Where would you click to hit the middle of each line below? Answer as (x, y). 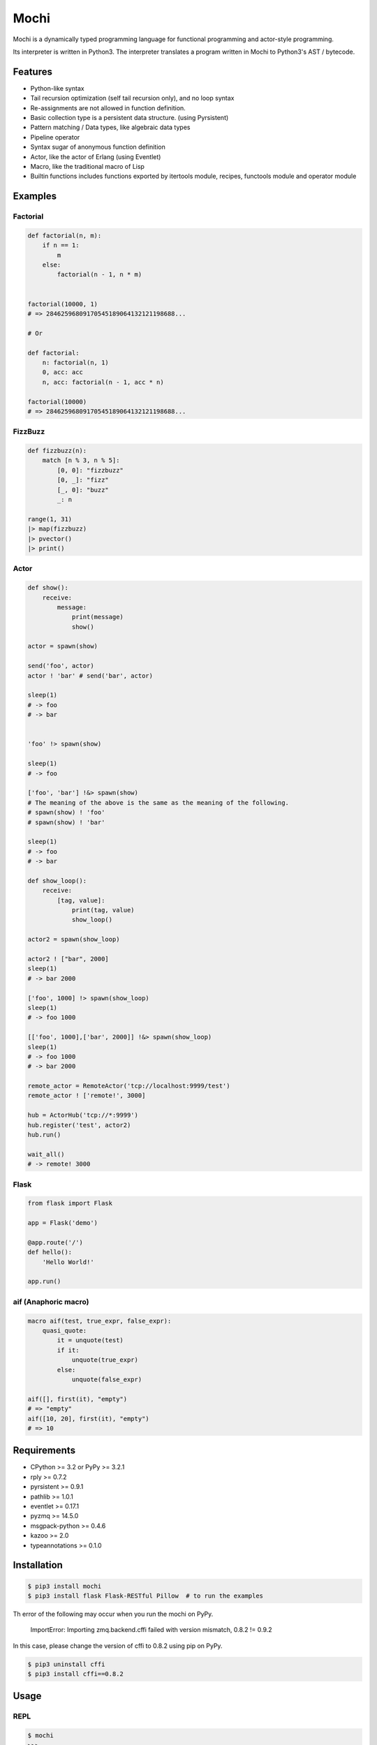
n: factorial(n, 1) (76, 363)
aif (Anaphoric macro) (51, 1302)
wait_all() (46, 1154)
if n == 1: (61, 245)
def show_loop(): (57, 881)
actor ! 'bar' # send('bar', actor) (90, 676)
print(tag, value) (103, 910)
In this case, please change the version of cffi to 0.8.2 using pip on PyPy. (118, 1646)
